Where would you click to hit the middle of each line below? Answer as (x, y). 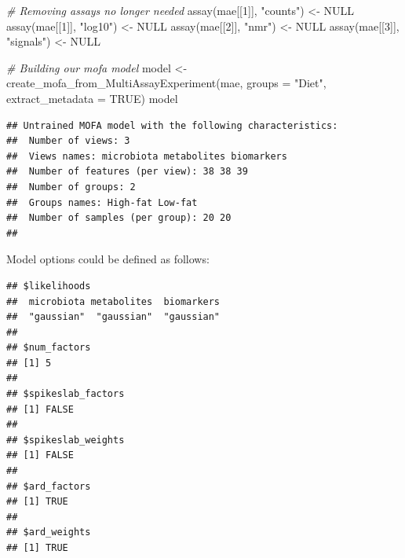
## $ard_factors (49, 486)
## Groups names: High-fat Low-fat (102, 202)
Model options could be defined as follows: (108, 259)
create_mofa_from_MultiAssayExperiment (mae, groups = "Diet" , (166, 83)
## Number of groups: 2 (71, 187)
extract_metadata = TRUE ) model (92, 98)
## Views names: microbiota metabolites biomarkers (147, 156)
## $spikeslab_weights (66, 440)
